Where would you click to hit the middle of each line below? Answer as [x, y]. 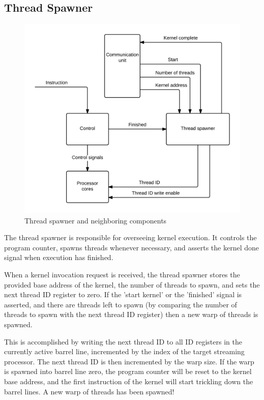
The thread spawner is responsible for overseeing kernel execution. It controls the [130, 237]
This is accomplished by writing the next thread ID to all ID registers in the [123, 341]
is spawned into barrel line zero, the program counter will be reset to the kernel [128, 371]
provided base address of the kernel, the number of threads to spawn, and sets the [132, 284]
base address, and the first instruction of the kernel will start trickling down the [129, 381]
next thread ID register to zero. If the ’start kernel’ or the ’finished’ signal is [123, 294]
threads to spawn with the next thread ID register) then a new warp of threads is [131, 314]
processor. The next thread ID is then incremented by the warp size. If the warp [129, 361]
